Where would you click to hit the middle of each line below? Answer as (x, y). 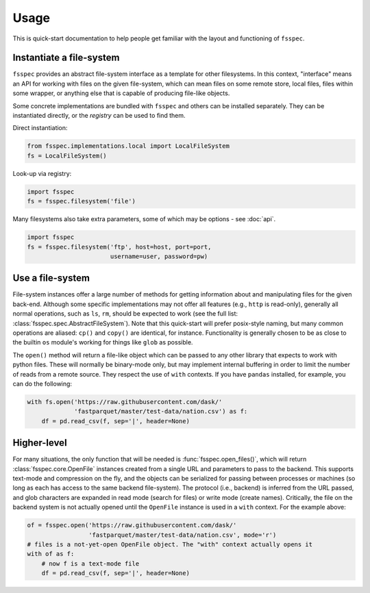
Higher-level (40, 443)
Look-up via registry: (42, 173)
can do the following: (42, 383)
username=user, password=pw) (159, 256)
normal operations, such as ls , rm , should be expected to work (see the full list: (125, 314)
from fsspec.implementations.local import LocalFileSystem (128, 146)
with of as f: (51, 554)
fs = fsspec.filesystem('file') (82, 201)
